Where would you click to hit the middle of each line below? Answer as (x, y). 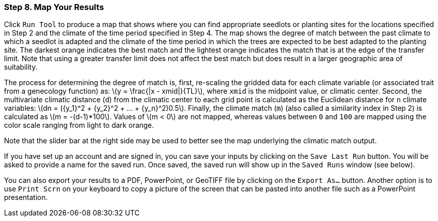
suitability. (21, 67)
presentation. (26, 197)
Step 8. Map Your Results (54, 7)
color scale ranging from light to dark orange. (79, 125)
